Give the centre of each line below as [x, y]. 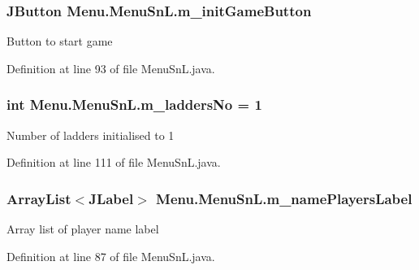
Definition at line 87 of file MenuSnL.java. [111, 256]
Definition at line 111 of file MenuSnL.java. [114, 162]
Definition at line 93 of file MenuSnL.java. [111, 68]
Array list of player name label [83, 229]
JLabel [111, 198]
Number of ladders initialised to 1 [91, 135]
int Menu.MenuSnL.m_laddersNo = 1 [134, 105]
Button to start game [60, 41]
